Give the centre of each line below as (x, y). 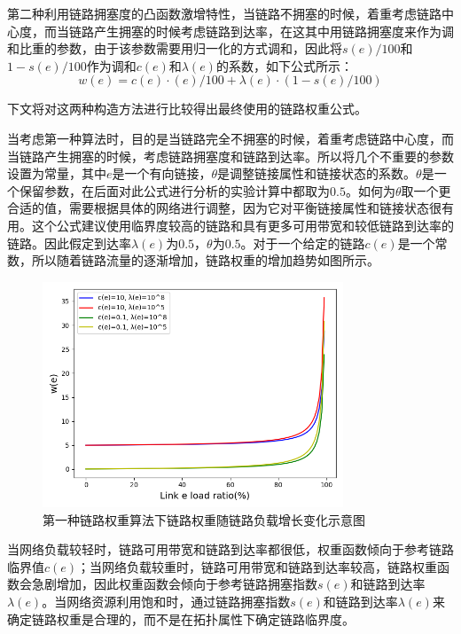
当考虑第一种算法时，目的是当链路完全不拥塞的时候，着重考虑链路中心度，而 (230, 138)
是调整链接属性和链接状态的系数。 (317, 173)
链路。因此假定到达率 (69, 243)
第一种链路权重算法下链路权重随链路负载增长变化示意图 (204, 519)
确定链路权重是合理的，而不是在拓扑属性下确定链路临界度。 (181, 618)
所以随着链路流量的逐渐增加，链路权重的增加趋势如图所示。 (205, 260)
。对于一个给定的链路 (303, 243)
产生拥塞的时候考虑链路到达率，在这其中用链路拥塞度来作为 (267, 31)
